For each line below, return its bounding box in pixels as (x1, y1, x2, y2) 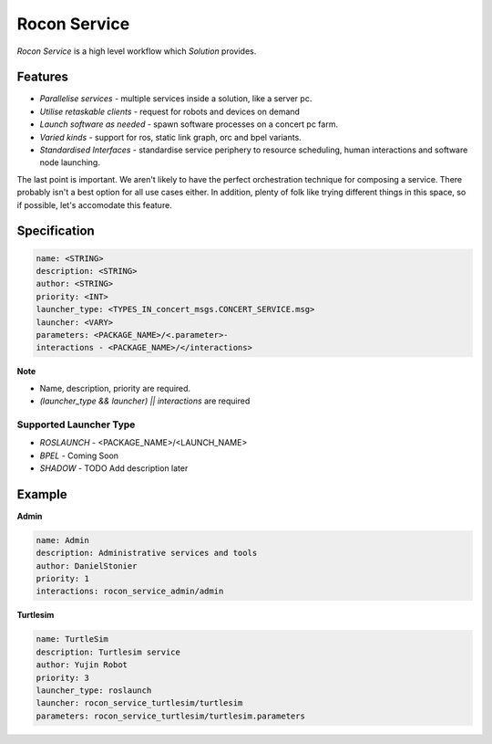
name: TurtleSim (36, 634, 109, 644)
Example (16, 487, 67, 502)
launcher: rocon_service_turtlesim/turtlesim (36, 698, 243, 708)
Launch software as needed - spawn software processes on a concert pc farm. (39, 119, 339, 130)
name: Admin (36, 535, 90, 545)
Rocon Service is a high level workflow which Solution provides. (16, 46, 257, 57)
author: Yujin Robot (36, 660, 128, 670)
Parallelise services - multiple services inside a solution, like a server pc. (39, 93, 313, 104)
